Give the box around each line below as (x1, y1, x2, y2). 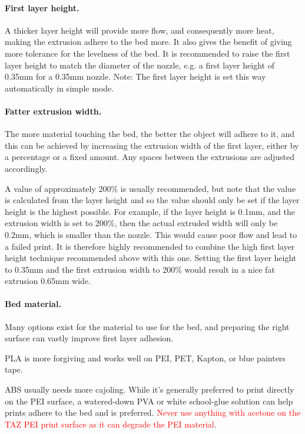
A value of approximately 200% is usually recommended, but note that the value (5, 182, 296, 194)
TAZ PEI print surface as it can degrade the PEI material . (5, 417, 217, 430)
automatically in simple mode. (5, 81, 114, 94)
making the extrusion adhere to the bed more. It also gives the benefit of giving (5, 35, 292, 48)
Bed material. (5, 298, 61, 310)
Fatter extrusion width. (5, 105, 102, 117)
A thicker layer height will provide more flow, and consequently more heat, (5, 24, 274, 36)
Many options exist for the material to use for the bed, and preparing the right (5, 320, 290, 332)
